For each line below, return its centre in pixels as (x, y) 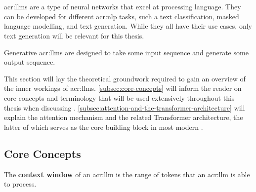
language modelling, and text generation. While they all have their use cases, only (128, 26)
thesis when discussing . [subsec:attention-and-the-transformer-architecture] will (125, 107)
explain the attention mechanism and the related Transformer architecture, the (124, 117)
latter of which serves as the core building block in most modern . (104, 127)
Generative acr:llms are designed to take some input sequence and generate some (126, 52)
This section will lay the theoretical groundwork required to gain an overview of (125, 78)
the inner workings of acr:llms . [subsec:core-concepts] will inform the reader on (123, 88)
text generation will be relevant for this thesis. (74, 35)
